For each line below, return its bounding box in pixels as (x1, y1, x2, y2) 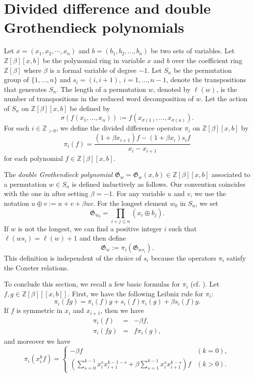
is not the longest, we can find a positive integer (18, 223, 162, 233)
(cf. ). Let (190, 279, 220, 289)
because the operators (151, 253, 216, 263)
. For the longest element (93, 198, 168, 208)
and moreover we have (4, 335, 70, 346)
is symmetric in (16, 305, 63, 315)
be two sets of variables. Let (151, 45, 235, 56)
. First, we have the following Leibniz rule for (68, 288, 204, 298)
